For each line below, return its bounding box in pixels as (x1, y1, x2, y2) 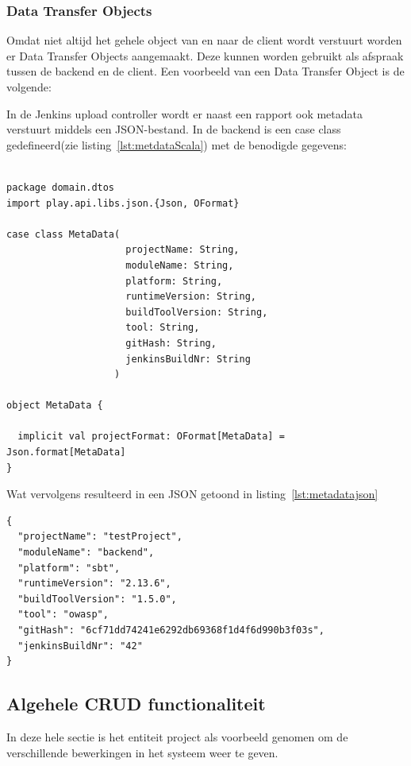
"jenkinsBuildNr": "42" (17, 640, 143, 652)
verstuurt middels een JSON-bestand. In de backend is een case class (6, 121, 341, 137)
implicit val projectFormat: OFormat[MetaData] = (17, 431, 285, 443)
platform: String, (125, 275, 223, 287)
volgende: (6, 79, 52, 95)
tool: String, (125, 322, 200, 334)
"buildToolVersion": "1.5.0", (17, 593, 177, 605)
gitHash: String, (125, 337, 217, 349)
